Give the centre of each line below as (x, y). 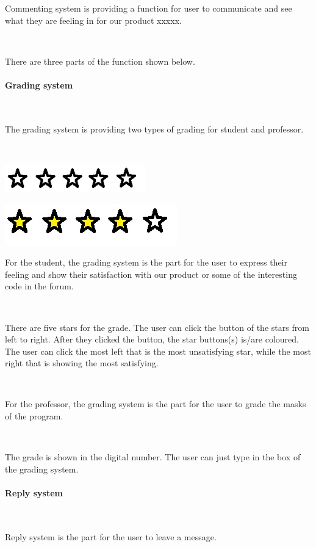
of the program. (34, 416)
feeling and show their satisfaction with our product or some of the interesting (151, 274)
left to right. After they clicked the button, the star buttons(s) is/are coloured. (152, 339)
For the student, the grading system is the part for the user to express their (146, 262)
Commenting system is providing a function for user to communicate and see (149, 8)
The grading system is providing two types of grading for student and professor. (154, 129)
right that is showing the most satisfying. (82, 363)
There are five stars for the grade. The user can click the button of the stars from (157, 327)
